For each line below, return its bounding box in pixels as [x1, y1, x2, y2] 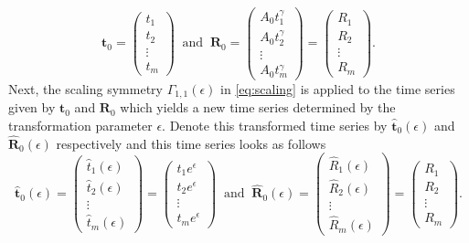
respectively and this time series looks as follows [56, 133, 326, 153]
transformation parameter [8, 115, 153, 134]
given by [8, 98, 56, 117]
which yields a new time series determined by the [120, 98, 396, 117]
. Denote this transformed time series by [162, 115, 388, 134]
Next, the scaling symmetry [8, 79, 163, 98]
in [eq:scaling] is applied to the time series [220, 79, 455, 98]
